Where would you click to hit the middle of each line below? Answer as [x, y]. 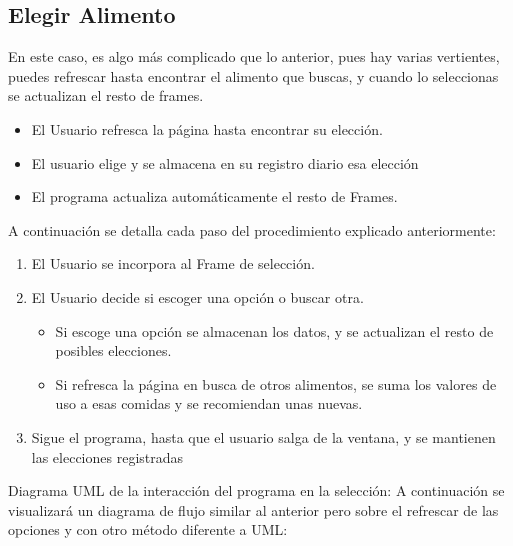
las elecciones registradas [107, 456]
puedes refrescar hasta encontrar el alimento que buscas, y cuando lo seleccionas [253, 75]
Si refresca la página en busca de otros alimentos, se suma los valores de [276, 383]
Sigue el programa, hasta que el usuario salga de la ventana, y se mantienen [263, 436]
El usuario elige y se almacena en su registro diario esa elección [225, 162]
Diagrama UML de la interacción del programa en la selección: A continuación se [256, 490]
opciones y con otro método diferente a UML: [148, 529]
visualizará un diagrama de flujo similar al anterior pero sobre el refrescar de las [253, 509]
